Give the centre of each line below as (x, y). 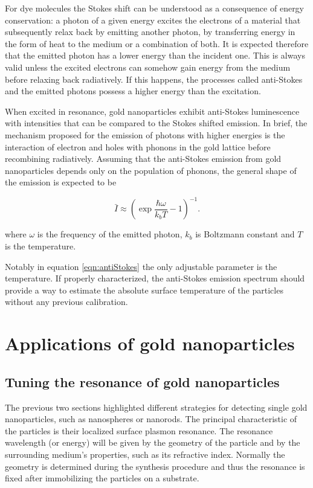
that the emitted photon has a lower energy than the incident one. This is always (155, 55)
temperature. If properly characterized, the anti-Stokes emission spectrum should (155, 278)
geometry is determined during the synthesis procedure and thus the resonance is (155, 466)
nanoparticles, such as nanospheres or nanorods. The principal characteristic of (151, 419)
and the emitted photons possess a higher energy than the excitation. (133, 91)
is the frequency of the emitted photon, (110, 234)
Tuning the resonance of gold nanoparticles (142, 381)
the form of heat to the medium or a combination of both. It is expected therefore (157, 43)
